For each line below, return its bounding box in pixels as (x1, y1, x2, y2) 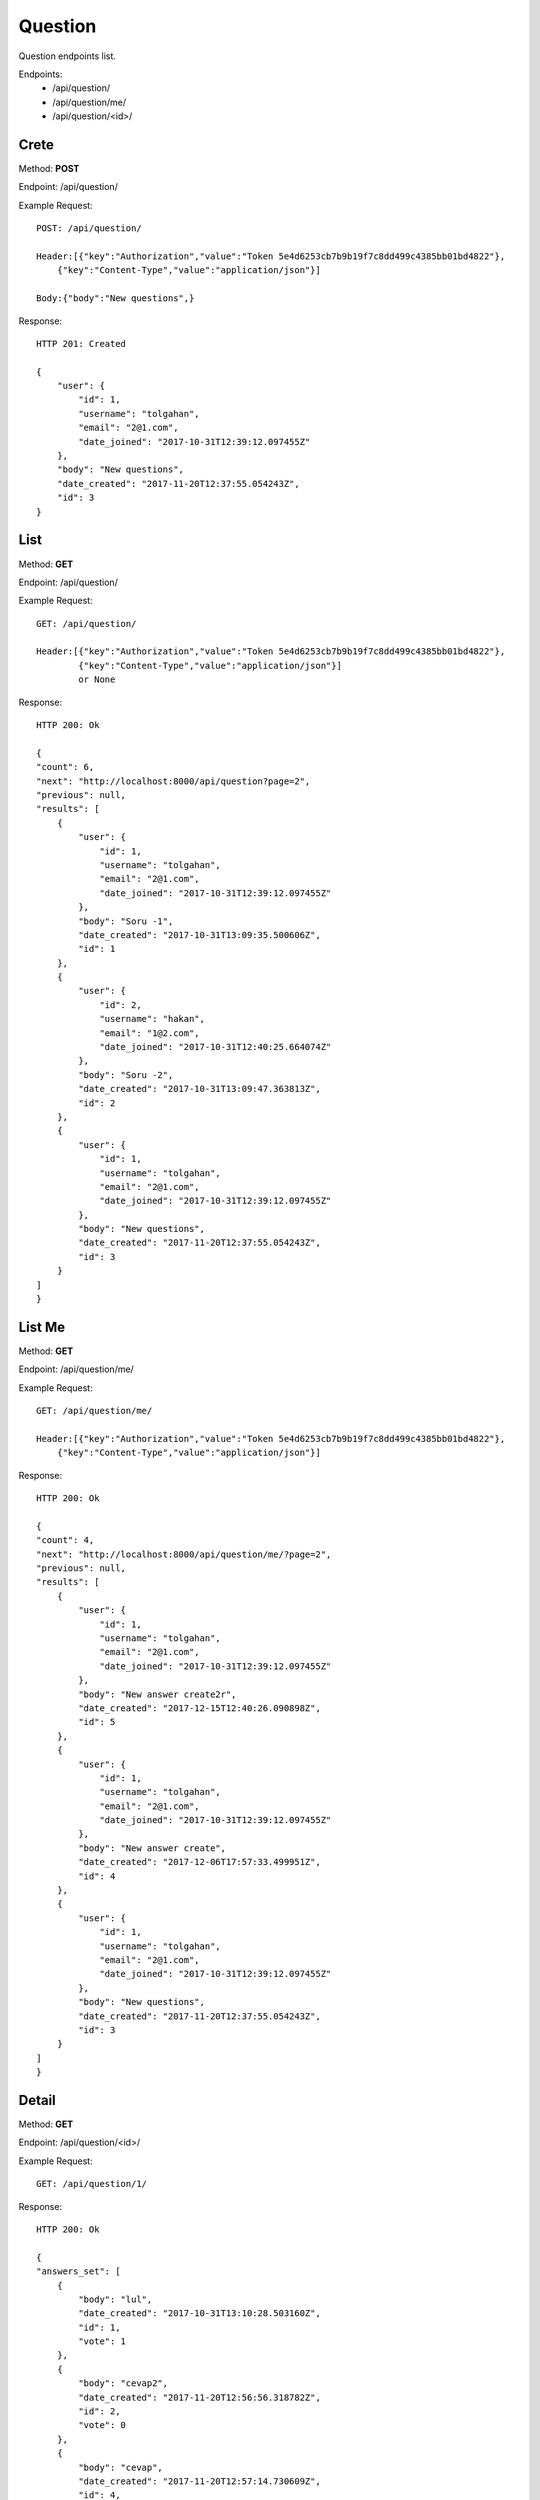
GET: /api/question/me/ (36, 1405, 153, 1417)
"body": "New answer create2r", (78, 1688, 237, 1700)
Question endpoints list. (18, 50, 117, 62)
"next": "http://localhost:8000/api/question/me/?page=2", (36, 1548, 332, 1560)
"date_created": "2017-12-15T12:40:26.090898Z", (78, 1702, 322, 1714)
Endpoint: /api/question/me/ (18, 1363, 134, 1375)
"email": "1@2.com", (99, 1027, 200, 1039)
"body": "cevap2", (78, 2378, 169, 2389)
